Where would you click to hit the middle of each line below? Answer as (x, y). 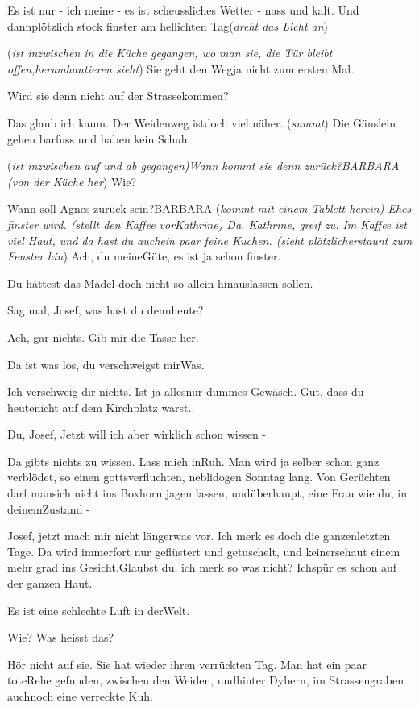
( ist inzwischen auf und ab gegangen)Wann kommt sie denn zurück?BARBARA (203, 166)
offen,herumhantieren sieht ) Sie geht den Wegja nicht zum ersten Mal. (181, 68)
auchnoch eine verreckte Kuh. (80, 696)
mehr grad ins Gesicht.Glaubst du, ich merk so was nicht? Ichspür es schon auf (202, 567)
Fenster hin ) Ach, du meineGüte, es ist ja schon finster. (144, 256)
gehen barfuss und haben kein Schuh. (99, 138)
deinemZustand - (49, 508)
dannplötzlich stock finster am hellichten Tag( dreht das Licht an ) (168, 25)
